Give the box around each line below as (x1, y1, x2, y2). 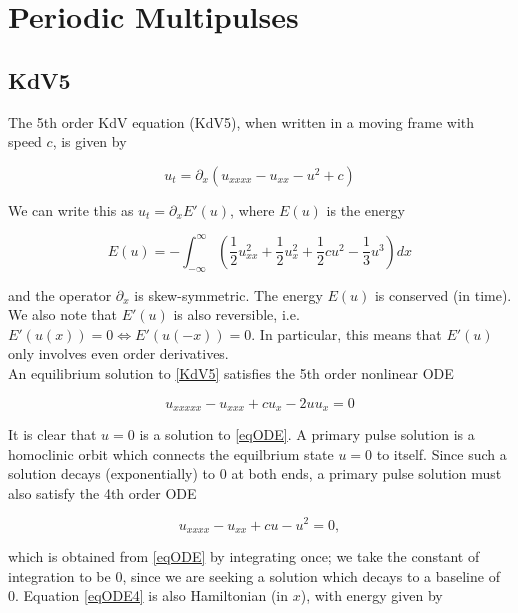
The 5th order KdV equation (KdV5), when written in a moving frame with (8, 111, 475, 132)
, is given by (52, 131, 127, 152)
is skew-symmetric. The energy (134, 284, 323, 305)
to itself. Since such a (376, 443, 507, 464)
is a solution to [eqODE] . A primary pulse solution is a (139, 424, 475, 445)
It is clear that (8, 424, 97, 445)
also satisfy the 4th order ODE (8, 482, 197, 503)
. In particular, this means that (251, 323, 442, 344)
